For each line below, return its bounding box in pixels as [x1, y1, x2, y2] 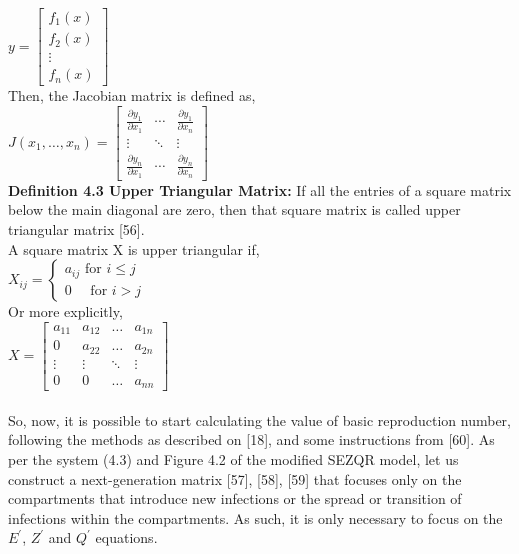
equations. [95, 527, 158, 548]
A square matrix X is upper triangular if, [8, 238, 260, 259]
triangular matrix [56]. [8, 218, 145, 239]
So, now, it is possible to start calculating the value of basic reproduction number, [8, 409, 512, 430]
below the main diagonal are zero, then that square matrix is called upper [8, 199, 461, 220]
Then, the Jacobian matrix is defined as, [8, 85, 256, 106]
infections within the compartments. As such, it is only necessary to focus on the [8, 507, 503, 528]
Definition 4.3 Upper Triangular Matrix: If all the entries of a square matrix [8, 179, 512, 200]
